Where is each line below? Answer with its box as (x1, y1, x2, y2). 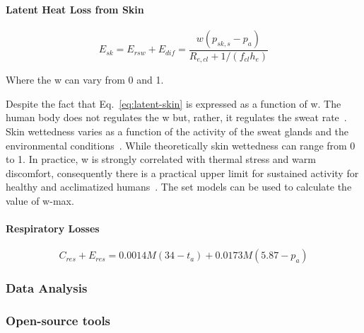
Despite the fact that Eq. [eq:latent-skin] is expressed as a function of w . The (6, 96, 341, 111)
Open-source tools (6, 312, 111, 329)
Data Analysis (6, 279, 88, 297)
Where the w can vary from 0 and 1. (6, 72, 164, 87)
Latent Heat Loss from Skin (6, 1, 144, 16)
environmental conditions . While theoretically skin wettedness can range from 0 (6, 137, 356, 152)
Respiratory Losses (6, 221, 100, 236)
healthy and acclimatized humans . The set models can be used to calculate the (6, 179, 352, 194)
